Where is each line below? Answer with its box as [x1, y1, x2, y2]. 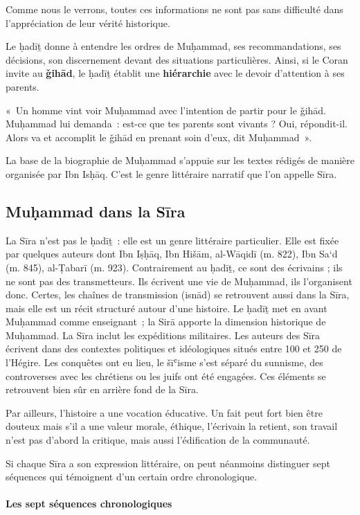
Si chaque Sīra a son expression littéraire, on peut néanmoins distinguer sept [6, 455, 330, 470]
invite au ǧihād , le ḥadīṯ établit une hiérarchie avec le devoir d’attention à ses [6, 66, 345, 80]
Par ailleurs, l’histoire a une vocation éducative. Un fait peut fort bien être [6, 405, 323, 419]
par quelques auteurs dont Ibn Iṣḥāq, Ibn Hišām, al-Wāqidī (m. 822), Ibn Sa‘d [6, 246, 338, 261]
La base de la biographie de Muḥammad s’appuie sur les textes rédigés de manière [6, 153, 354, 168]
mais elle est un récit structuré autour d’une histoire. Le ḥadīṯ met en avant [6, 300, 327, 315]
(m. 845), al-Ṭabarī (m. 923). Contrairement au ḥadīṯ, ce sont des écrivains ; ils [6, 260, 343, 274]
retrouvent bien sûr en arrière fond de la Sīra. [6, 382, 199, 397]
